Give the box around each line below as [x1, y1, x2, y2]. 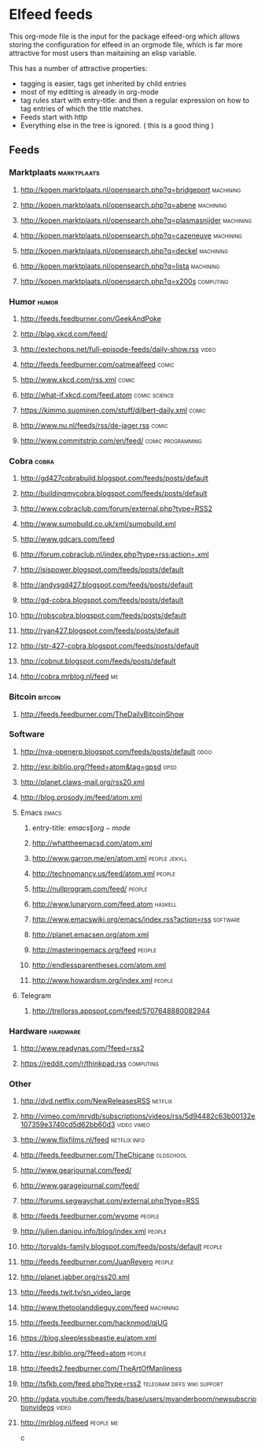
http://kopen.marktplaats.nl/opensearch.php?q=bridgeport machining [20, 185, 241, 194]
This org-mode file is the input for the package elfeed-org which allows [9, 31, 241, 41]
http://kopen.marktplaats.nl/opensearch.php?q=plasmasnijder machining [20, 215, 252, 225]
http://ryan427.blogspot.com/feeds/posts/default [20, 626, 180, 635]
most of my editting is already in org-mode [20, 87, 160, 96]
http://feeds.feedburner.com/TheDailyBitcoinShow [20, 709, 184, 719]
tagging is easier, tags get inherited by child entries [20, 79, 187, 88]
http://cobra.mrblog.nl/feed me [20, 671, 119, 682]
